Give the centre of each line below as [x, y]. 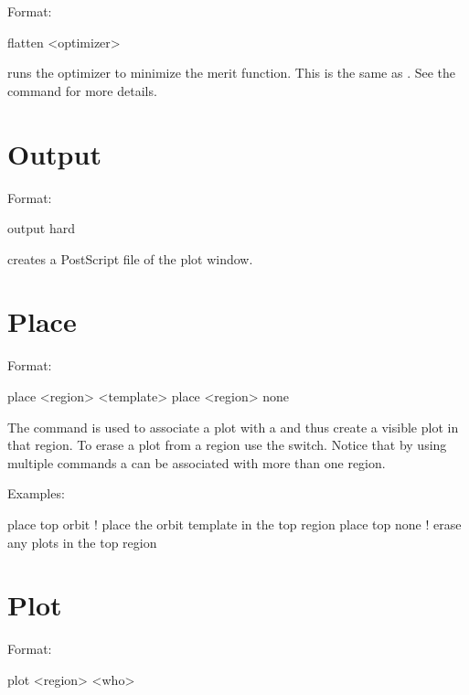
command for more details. [82, 90]
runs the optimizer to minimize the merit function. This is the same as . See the [232, 73]
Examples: [36, 493]
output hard [41, 228]
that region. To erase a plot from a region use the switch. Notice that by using [227, 445]
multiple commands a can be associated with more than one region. [197, 462]
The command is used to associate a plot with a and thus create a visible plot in [233, 427]
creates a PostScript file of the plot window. [130, 258]
